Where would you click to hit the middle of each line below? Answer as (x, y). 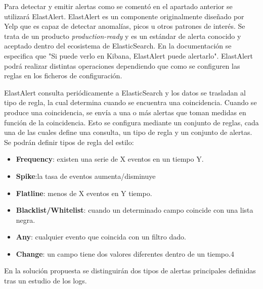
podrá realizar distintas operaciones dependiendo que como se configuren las (122, 65)
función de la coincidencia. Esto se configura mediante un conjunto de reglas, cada (131, 122)
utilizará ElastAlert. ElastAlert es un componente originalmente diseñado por (124, 16)
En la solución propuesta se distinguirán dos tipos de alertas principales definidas (130, 271)
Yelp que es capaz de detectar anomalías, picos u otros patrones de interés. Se (125, 26)
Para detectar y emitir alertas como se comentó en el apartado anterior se (118, 6)
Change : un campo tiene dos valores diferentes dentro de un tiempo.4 (125, 253)
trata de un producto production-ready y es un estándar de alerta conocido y (123, 36)
